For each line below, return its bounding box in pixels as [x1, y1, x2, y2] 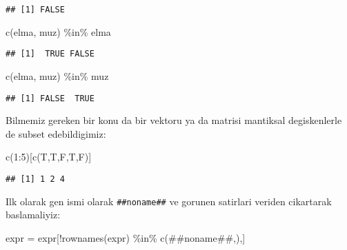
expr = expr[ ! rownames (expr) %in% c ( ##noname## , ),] [6, 230, 246, 244]
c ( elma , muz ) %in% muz [6, 68, 109, 83]
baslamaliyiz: [6, 207, 61, 222]
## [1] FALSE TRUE [6, 93, 95, 103]
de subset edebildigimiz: [6, 126, 106, 140]
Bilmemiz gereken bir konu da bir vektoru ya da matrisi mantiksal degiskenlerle [6, 113, 342, 127]
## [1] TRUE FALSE [6, 49, 95, 59]
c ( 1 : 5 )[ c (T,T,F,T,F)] [6, 149, 92, 164]
